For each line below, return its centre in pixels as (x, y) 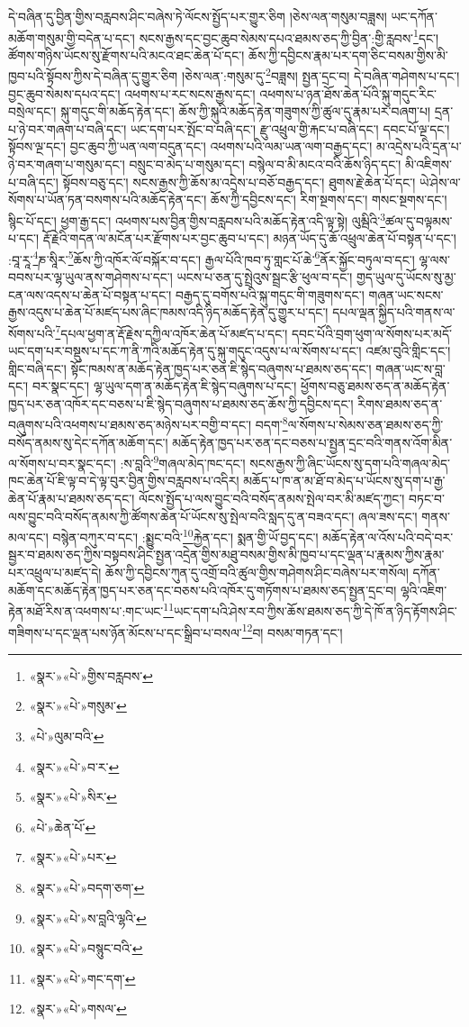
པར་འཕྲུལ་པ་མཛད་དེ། (55, 573)
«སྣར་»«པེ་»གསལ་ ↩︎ (78, 1009)
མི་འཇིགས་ (428, 164)
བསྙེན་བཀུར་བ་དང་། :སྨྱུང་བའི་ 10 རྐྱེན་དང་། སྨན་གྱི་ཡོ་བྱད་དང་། (185, 536)
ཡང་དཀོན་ (414, 16)
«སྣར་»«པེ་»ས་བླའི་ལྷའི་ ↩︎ (88, 918)
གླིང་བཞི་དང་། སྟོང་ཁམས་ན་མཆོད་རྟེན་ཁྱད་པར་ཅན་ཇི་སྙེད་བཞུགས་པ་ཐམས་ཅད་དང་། (190, 368)
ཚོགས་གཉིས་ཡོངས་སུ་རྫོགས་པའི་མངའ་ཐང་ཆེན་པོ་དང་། (126, 55)
